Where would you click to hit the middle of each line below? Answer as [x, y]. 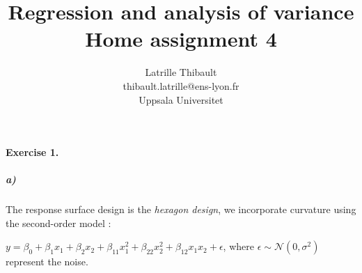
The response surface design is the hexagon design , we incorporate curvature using [181, 209]
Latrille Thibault [181, 72]
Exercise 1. [32, 152]
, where [238, 246]
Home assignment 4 [181, 39]
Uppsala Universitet [181, 99]
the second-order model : [58, 223]
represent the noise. [47, 262]
